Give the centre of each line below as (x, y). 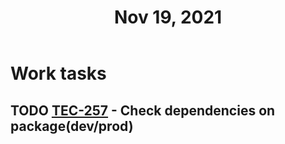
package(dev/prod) (72, 126)
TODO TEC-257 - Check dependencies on (143, 110)
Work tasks (58, 73)
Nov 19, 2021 (168, 17)
